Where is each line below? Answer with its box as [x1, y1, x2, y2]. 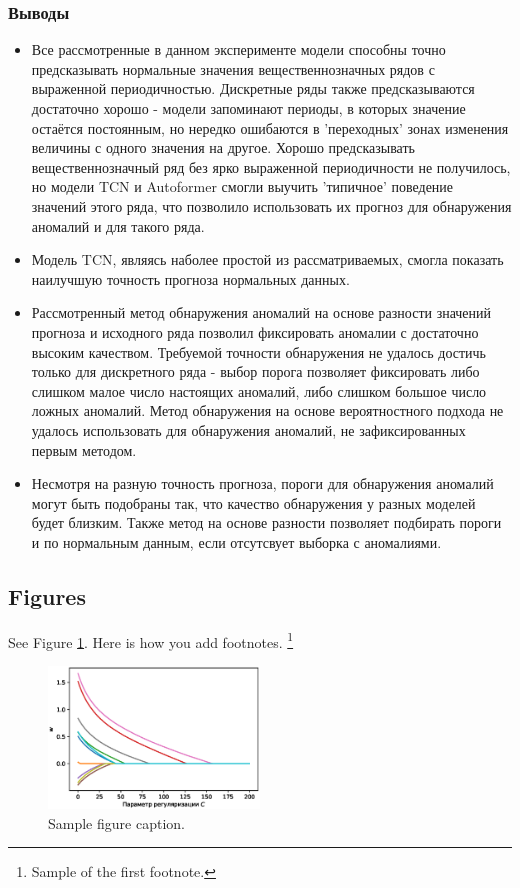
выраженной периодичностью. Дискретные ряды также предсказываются [31, 78, 475, 99]
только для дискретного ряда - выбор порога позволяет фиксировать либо [31, 361, 480, 382]
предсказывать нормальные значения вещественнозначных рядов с [31, 58, 435, 79]
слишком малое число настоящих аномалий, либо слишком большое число [31, 380, 487, 401]
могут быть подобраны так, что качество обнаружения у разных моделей [31, 492, 476, 513]
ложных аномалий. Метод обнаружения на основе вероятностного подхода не [31, 400, 504, 421]
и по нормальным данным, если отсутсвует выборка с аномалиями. [31, 531, 442, 552]
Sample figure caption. [48, 812, 185, 833]
